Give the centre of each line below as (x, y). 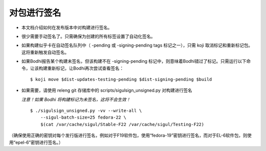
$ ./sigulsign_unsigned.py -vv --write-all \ (86, 111)
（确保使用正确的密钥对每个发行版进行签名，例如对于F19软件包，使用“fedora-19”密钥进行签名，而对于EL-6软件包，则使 (131, 135)
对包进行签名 (35, 13)
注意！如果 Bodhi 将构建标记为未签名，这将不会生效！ (76, 99)
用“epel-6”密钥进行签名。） (36, 142)
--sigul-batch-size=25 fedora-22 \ (83, 117)
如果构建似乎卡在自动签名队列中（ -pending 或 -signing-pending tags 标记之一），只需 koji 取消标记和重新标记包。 (137, 45)
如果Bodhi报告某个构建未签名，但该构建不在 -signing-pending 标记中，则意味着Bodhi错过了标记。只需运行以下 (134, 61)
